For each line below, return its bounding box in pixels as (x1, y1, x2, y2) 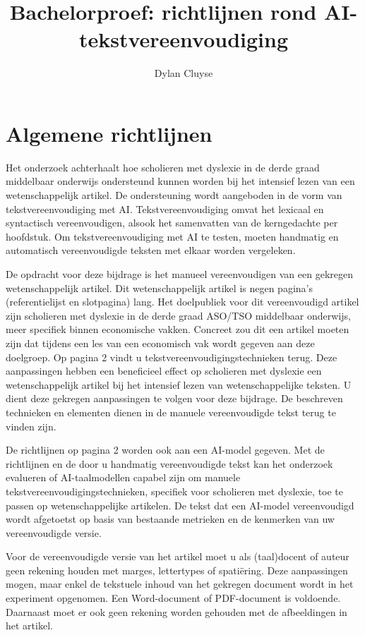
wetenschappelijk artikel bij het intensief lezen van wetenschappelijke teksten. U (6, 377, 352, 392)
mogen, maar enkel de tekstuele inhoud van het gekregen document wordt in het (6, 576, 354, 591)
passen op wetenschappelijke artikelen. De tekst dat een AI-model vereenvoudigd (6, 497, 354, 512)
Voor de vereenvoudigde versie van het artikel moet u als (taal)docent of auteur (6, 549, 349, 564)
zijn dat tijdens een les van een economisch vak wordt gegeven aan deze (6, 335, 315, 350)
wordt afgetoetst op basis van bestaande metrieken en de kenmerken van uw (6, 512, 335, 526)
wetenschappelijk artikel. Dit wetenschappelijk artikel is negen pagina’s (6, 280, 313, 295)
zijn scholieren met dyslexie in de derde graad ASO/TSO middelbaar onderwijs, (6, 308, 351, 322)
